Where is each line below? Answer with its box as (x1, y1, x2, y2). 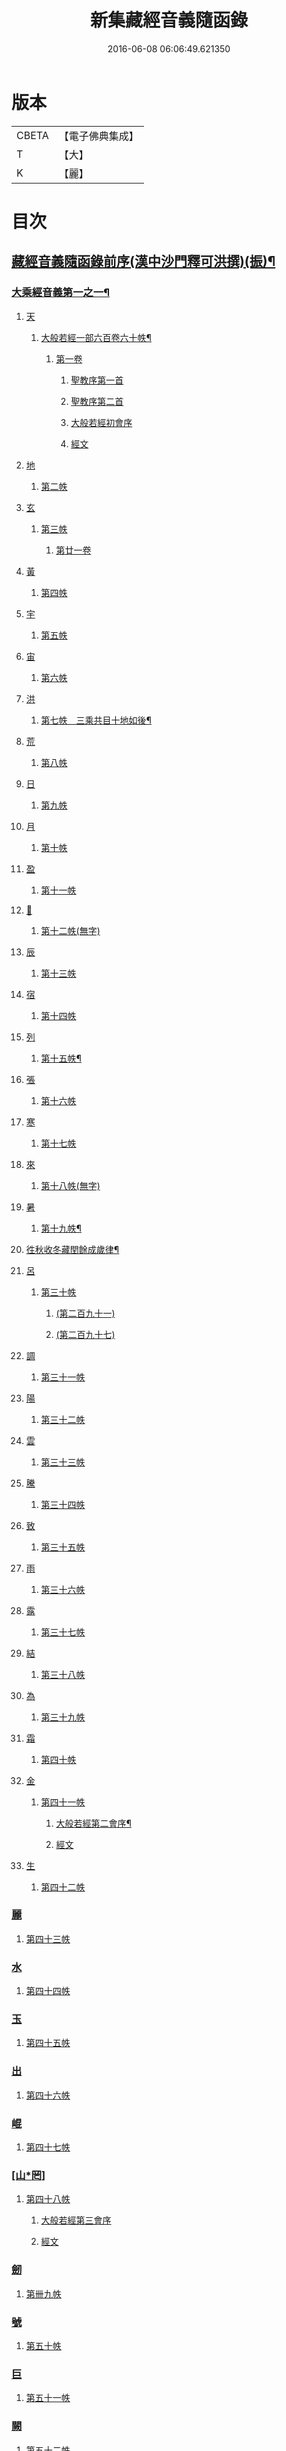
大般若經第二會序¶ (55, 1817, 132, 1829)
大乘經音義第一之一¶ (11, 286, 111, 300)
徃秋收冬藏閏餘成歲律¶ (25, 1243, 120, 1255)
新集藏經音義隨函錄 (89, 9, 248, 32)
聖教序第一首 (70, 374, 124, 386)
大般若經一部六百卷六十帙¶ (40, 331, 153, 343)
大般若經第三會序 (40, 2214, 112, 2226)
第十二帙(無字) (40, 924, 101, 936)
